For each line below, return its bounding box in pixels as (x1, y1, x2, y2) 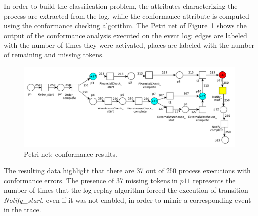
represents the (193, 175, 236, 185)
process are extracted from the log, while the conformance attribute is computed (4, 10, 249, 21)
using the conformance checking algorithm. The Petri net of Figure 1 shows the (4, 20, 247, 31)
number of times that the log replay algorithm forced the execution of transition (4, 185, 248, 195)
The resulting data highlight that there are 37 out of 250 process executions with (4, 165, 251, 176)
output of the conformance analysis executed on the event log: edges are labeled (4, 30, 247, 40)
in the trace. (4, 204, 41, 215)
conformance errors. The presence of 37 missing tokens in (4, 175, 178, 185)
